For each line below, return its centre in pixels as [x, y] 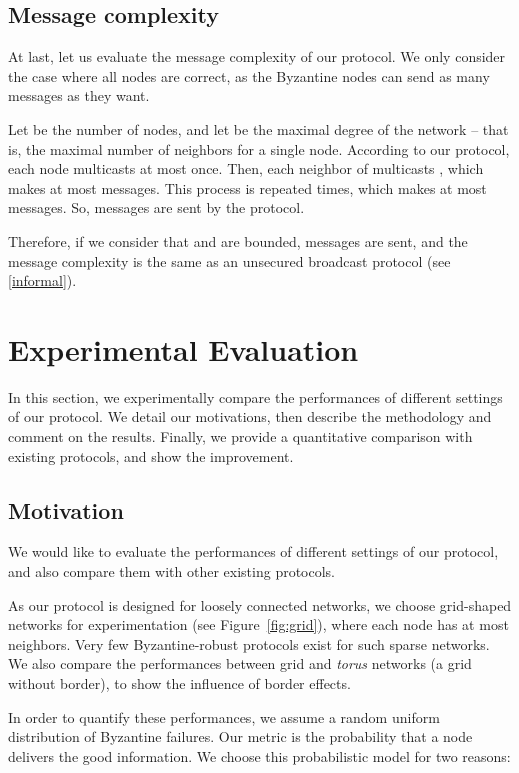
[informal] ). [42, 280]
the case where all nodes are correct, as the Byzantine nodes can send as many [249, 75]
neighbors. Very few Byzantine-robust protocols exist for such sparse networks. [249, 643]
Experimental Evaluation [183, 348]
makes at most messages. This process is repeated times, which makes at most [247, 187]
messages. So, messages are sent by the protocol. [156, 207]
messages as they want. [79, 95]
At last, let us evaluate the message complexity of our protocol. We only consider [257, 56]
